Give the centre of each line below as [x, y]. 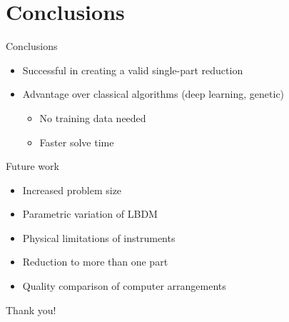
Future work [32, 166]
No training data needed [93, 117]
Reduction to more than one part [95, 262]
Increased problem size [72, 190]
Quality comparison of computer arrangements [124, 286]
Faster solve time [77, 142]
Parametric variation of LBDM [90, 214]
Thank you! [31, 310]
